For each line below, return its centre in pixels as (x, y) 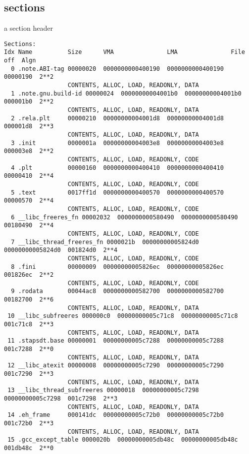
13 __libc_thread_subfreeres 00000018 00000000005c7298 (103, 390)
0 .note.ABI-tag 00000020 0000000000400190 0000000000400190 (117, 69)
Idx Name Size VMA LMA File (124, 52)
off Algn (20, 61)
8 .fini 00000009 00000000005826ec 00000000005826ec (117, 267)
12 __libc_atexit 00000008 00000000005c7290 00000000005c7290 (116, 366)
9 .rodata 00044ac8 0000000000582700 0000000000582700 (117, 291)
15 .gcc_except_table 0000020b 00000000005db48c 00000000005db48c (123, 440)
